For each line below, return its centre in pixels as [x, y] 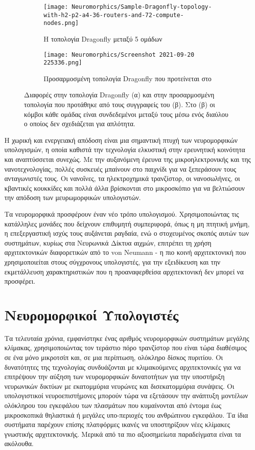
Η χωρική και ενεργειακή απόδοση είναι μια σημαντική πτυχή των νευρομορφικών [121, 140]
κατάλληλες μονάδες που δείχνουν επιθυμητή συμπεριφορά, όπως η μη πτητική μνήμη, [127, 223]
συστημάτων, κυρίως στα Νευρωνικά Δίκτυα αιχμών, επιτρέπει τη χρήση [108, 242]
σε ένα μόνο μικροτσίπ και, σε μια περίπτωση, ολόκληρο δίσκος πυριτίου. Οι [114, 357]
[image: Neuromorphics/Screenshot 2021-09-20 [119, 55]
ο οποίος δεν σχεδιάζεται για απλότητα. [80, 124]
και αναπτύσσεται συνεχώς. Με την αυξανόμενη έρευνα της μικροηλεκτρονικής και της [128, 159]
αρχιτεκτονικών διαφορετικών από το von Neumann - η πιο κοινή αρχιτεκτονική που [125, 252]
